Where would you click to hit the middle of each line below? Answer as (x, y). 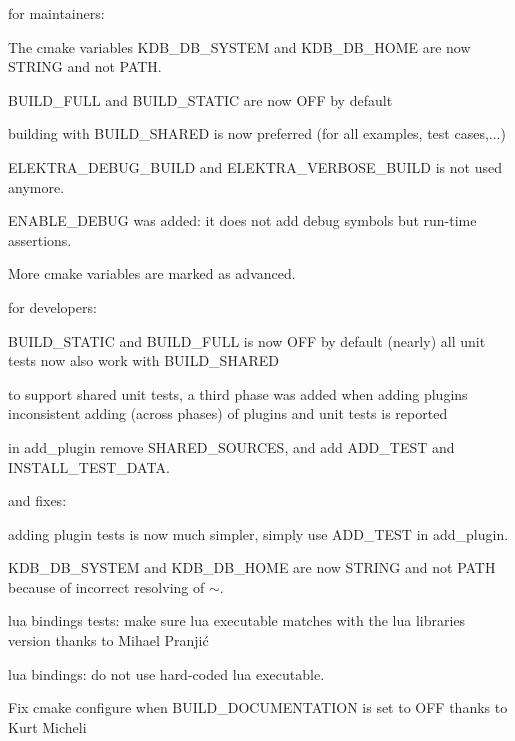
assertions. (40, 239)
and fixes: (37, 500)
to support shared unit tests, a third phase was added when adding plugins (238, 393)
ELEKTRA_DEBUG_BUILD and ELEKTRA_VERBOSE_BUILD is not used (255, 166)
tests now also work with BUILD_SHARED (143, 360)
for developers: (52, 306)
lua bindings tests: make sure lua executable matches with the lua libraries (237, 620)
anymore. (36, 186)
